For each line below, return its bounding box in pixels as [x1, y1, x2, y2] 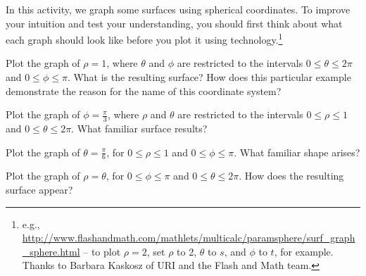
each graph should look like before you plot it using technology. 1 [6, 30, 283, 46]
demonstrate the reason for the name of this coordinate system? [6, 83, 282, 98]
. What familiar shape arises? [234, 144, 360, 159]
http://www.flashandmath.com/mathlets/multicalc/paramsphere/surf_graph [22, 230, 355, 245]
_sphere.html [22, 244, 80, 258]
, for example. [274, 244, 334, 258]
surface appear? [6, 182, 73, 197]
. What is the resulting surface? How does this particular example [67, 70, 351, 84]
